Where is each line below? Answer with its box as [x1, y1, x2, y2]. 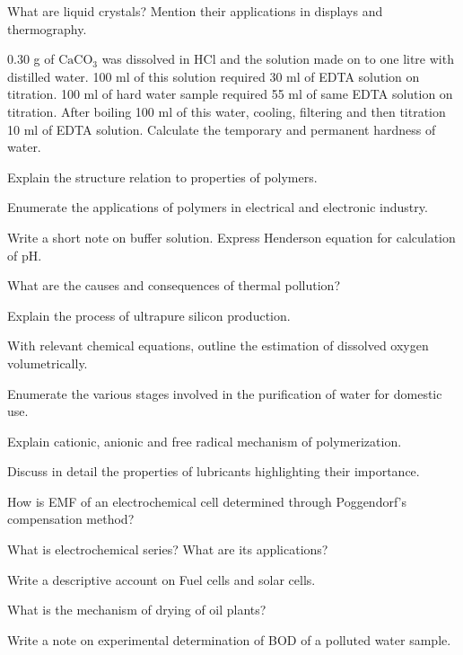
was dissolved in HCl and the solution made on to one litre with [101, 49, 454, 68]
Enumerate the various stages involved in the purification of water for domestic [7, 384, 442, 403]
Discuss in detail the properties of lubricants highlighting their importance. [7, 462, 420, 481]
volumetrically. [7, 353, 88, 372]
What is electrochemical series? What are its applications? [7, 540, 328, 559]
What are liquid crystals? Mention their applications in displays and [7, 2, 383, 20]
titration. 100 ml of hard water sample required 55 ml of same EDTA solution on [7, 84, 453, 103]
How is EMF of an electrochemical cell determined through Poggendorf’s [7, 491, 407, 510]
